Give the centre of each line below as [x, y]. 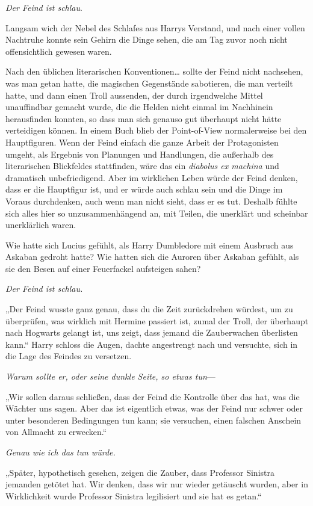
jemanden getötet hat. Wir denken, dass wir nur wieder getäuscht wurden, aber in [157, 484]
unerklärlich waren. [41, 225]
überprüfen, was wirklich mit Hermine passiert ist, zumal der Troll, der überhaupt [157, 320]
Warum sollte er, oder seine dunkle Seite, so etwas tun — [110, 376]
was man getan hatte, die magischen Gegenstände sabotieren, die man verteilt [149, 83]
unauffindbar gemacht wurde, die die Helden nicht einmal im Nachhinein [139, 107]
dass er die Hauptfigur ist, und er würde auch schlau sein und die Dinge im [144, 189]
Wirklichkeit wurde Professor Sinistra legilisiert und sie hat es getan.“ [134, 495]
